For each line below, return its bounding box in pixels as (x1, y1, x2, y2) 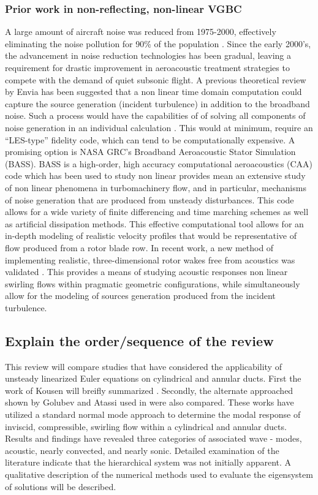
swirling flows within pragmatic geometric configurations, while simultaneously (5, 277, 300, 290)
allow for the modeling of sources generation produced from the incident (5, 289, 276, 302)
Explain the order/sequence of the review (5, 331, 274, 350)
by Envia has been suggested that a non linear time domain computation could (5, 85, 302, 98)
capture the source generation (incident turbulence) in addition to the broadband (5, 97, 310, 110)
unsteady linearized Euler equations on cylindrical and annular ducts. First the (5, 372, 301, 385)
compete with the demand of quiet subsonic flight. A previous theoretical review (5, 73, 306, 86)
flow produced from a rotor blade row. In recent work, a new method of (5, 241, 274, 254)
